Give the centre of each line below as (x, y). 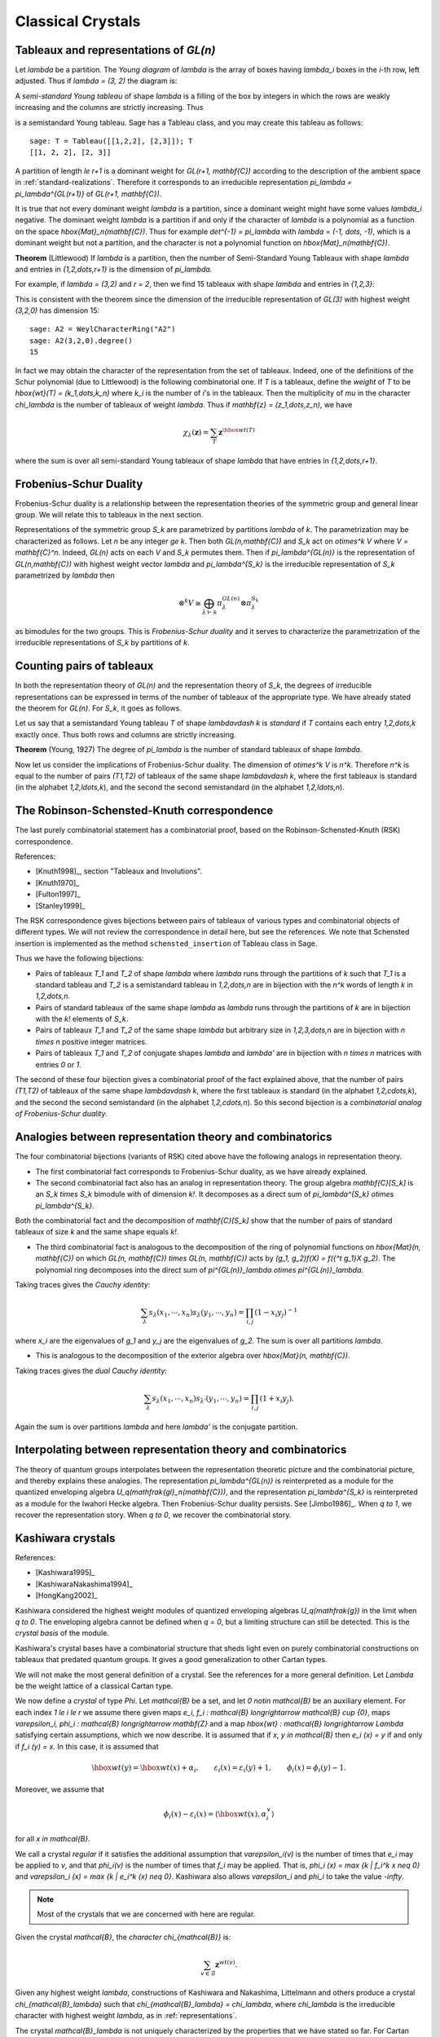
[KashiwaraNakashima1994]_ (84, 1584)
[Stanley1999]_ (60, 905)
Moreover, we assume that (60, 1789)
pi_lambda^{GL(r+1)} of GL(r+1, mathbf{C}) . (88, 194)
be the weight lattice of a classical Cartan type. (94, 1686)
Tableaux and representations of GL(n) (115, 50)
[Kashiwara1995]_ (65, 1573)
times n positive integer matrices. (91, 1041)
